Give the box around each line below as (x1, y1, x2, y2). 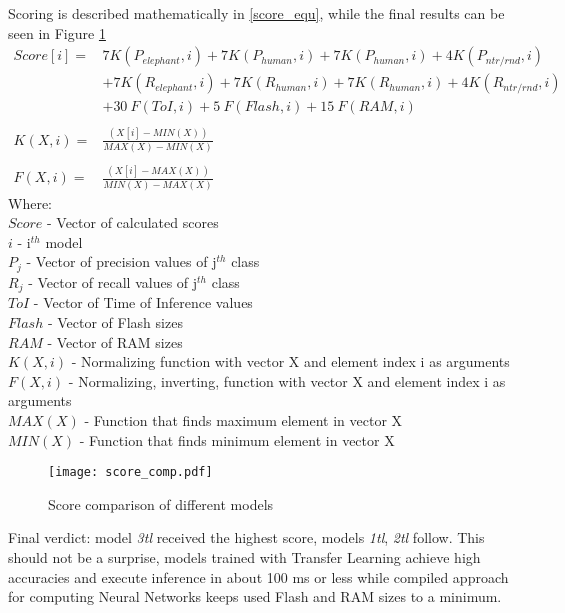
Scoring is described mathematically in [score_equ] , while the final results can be (8, 3, 505, 23)
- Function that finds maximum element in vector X (84, 409, 403, 430)
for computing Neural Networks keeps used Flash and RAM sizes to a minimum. (8, 586, 502, 607)
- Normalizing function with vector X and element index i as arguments (71, 351, 510, 372)
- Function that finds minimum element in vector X (79, 429, 395, 450)
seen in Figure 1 (8, 22, 106, 43)
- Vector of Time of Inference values (33, 292, 253, 313)
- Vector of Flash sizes (47, 311, 183, 332)
